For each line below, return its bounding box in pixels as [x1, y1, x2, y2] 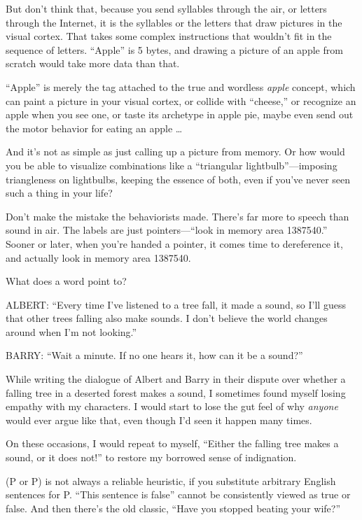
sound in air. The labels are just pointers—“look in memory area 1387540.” [6, 223, 328, 237]
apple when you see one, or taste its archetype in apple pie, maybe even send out [6, 107, 354, 122]
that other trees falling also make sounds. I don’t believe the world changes [6, 311, 328, 325]
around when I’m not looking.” [6, 324, 137, 339]
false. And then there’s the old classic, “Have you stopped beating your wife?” [6, 500, 341, 515]
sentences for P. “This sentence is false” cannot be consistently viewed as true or [6, 487, 351, 502]
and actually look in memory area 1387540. [6, 250, 191, 265]
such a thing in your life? [6, 185, 113, 200]
